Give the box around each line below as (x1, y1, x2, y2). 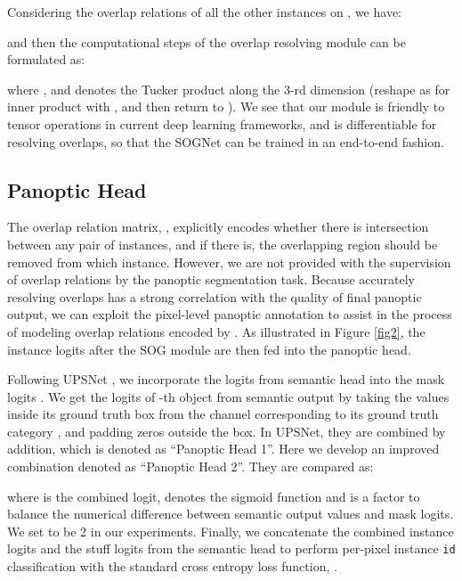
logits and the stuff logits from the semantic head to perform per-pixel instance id (7, 539, 456, 558)
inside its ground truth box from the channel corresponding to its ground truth (7, 405, 439, 423)
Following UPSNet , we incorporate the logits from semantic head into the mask (7, 370, 445, 389)
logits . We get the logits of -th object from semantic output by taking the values (7, 387, 450, 405)
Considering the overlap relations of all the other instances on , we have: (7, 3, 402, 20)
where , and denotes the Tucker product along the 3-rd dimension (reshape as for (7, 79, 450, 98)
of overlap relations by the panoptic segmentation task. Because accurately (7, 270, 415, 289)
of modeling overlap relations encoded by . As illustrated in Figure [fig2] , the (7, 322, 426, 340)
